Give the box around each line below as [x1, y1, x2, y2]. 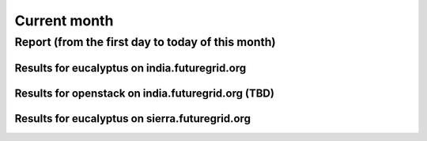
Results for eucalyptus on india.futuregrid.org [14, 61, 247, 74]
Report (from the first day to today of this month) [14, 35, 276, 49]
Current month [14, 12, 114, 29]
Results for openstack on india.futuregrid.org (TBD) [14, 86, 274, 100]
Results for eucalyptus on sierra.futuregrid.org [14, 112, 251, 125]
